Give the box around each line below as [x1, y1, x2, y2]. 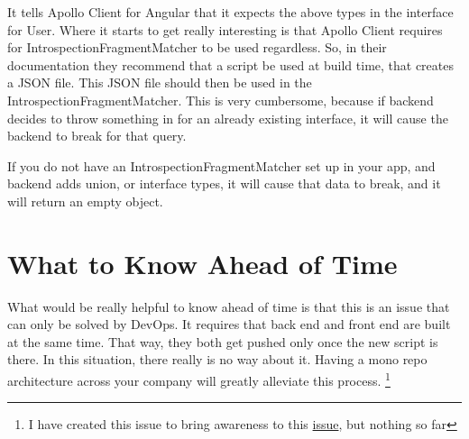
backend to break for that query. [7, 126, 187, 145]
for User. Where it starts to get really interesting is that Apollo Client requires [7, 20, 443, 39]
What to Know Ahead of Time [7, 244, 398, 281]
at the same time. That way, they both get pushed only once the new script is [7, 332, 438, 351]
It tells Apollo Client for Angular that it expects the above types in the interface [7, 3, 454, 21]
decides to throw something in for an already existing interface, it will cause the [7, 108, 448, 127]
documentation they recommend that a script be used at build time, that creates [7, 55, 454, 74]
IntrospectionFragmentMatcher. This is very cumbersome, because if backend [7, 90, 434, 109]
